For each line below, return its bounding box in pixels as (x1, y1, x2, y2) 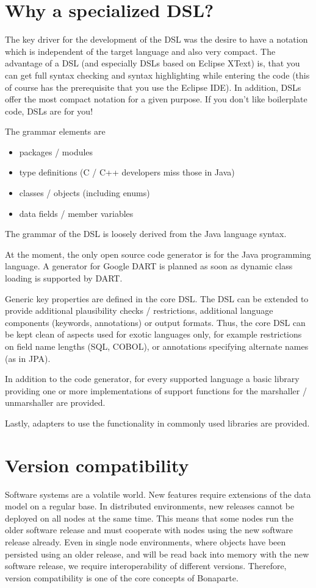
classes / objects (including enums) (19, 186, 150, 199)
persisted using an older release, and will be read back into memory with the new (5, 547, 309, 560)
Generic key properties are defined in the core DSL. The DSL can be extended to (5, 292, 309, 305)
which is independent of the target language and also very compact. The (5, 44, 276, 57)
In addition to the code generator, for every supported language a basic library (5, 372, 300, 385)
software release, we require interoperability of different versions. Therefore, (5, 559, 287, 572)
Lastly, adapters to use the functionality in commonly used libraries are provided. (5, 416, 310, 429)
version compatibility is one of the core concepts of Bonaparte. (5, 571, 239, 584)
